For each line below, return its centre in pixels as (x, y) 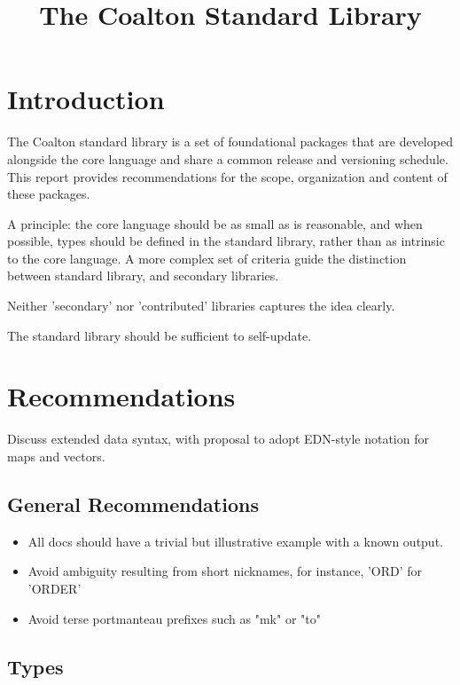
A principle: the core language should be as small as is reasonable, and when (215, 223)
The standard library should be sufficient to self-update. (160, 335)
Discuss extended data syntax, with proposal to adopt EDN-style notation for (218, 439)
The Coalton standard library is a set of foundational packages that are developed (230, 142)
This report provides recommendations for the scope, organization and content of (227, 176)
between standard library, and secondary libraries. (143, 276)
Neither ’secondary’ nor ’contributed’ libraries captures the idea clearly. (201, 306)
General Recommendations (133, 504)
